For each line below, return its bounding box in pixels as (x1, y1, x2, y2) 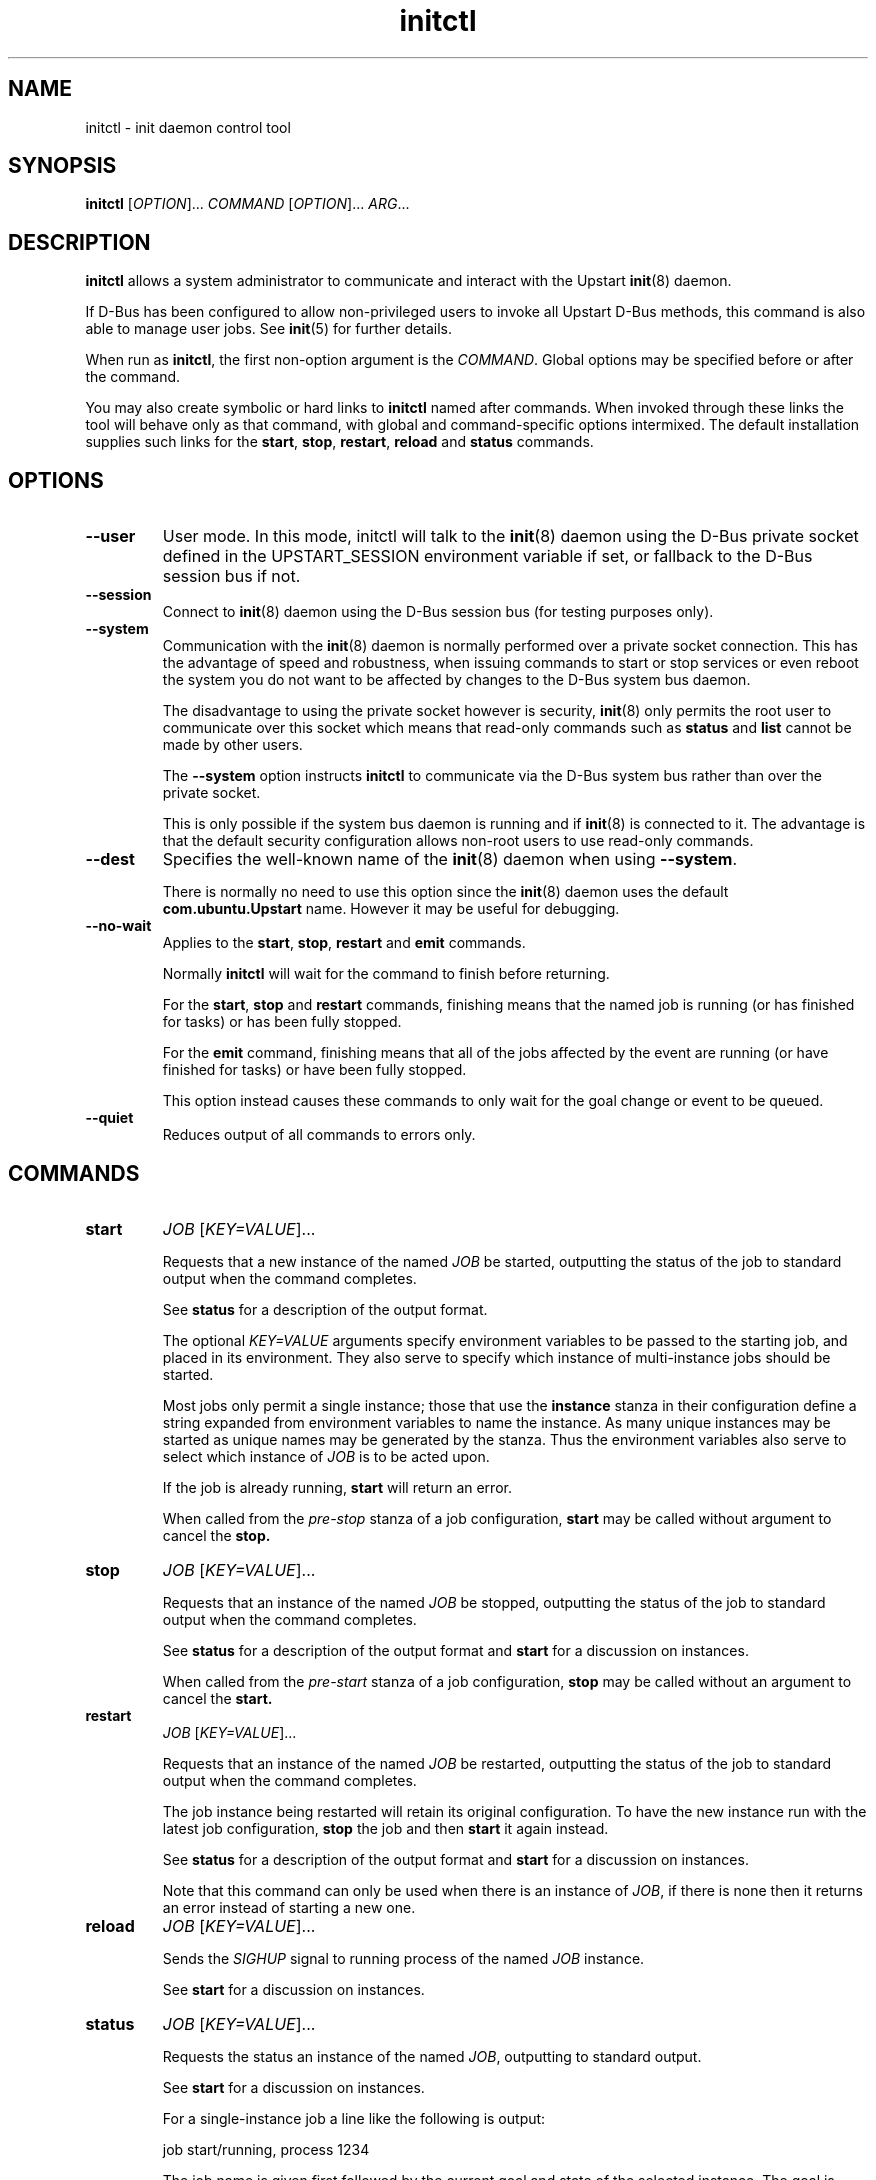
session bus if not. (162, 566, 301, 587)
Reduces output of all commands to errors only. (162, 1126, 476, 1144)
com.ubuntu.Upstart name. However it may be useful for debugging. (162, 900, 620, 918)
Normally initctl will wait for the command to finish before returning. (162, 965, 610, 983)
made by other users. (162, 736, 303, 754)
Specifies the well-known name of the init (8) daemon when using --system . (162, 849, 738, 870)
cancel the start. (162, 1689, 273, 1707)
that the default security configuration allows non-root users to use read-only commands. (162, 832, 754, 850)
